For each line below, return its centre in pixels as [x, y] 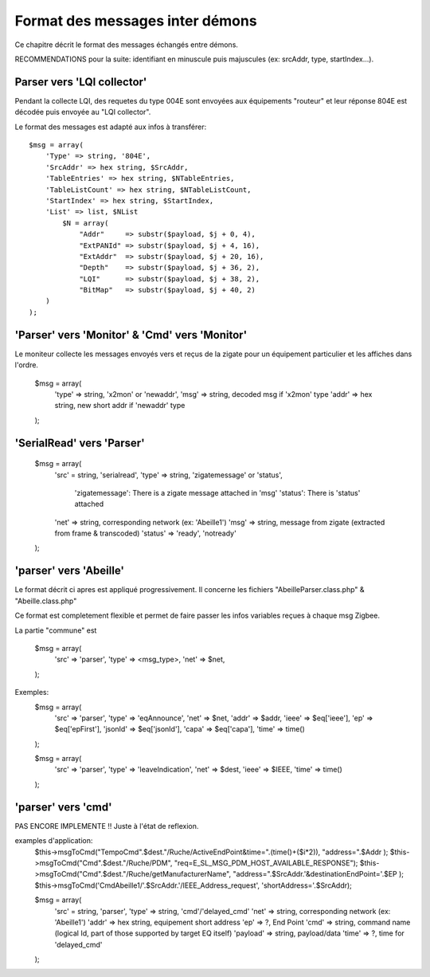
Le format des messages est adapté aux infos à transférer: [111, 127]
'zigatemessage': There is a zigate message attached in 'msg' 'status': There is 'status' [217, 492]
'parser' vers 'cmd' [63, 807]
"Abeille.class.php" [46, 601]
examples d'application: [54, 841]
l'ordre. [27, 365]
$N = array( [86, 223]
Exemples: [32, 693]
